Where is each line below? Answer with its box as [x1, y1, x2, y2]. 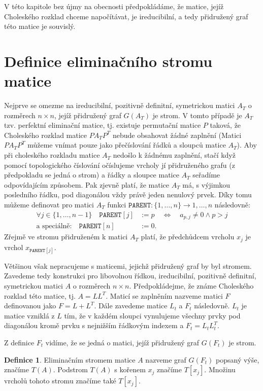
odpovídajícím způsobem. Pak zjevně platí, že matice [4, 179, 169, 190]
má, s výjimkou [182, 179, 231, 190]
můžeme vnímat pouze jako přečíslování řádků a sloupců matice [27, 139, 226, 150]
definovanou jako [4, 300, 56, 311]
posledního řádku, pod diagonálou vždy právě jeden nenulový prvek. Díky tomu [4, 189, 252, 200]
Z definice [4, 337, 35, 347]
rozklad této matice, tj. [4, 290, 76, 301]
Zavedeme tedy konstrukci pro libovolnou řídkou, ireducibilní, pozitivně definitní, [4, 270, 256, 281]
